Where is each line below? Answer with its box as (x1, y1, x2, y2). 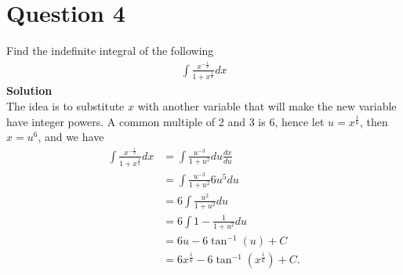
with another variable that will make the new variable (137, 98, 397, 114)
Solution (6, 82, 53, 99)
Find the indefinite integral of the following (6, 42, 214, 59)
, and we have (38, 128, 104, 145)
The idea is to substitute (6, 98, 125, 114)
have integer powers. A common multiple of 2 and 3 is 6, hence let (6, 113, 325, 129)
